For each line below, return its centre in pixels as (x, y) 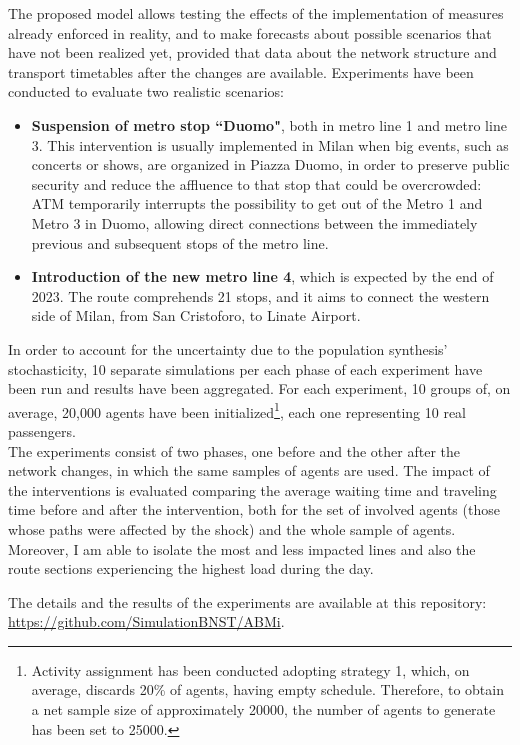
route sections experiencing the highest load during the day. (191, 568)
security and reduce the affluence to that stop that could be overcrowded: (256, 183)
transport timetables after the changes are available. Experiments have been (241, 71)
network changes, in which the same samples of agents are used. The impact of (249, 470)
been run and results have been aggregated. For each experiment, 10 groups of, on (259, 388)
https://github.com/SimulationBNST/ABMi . (146, 621)
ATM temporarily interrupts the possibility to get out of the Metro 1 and (257, 203)
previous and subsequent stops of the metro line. (180, 242)
